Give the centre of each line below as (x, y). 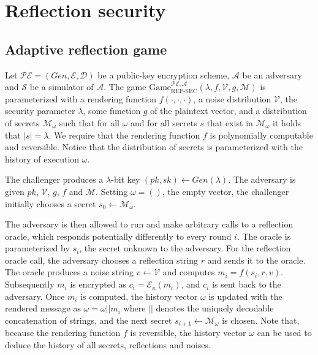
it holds (287, 122)
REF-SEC (184, 91)
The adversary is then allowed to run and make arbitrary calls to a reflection (149, 224)
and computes (189, 272)
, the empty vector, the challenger (225, 191)
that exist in (230, 122)
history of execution (42, 158)
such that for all (89, 122)
